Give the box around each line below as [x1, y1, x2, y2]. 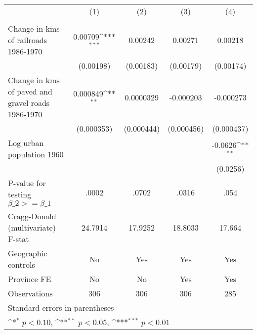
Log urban [8, 137, 44, 148]
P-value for [8, 177, 46, 189]
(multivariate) [8, 222, 56, 233]
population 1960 [8, 148, 64, 160]
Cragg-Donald [8, 210, 56, 222]
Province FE [8, 273, 51, 285]
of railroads [8, 34, 47, 46]
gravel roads [8, 97, 50, 108]
